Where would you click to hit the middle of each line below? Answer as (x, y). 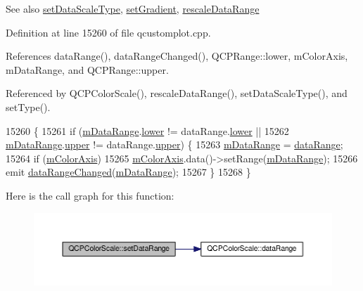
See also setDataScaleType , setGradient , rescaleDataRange (133, 8)
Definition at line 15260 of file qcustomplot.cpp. (108, 32)
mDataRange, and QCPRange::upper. (87, 69)
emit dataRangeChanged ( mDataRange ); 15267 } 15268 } (128, 172)
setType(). (28, 106)
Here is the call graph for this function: (90, 195)
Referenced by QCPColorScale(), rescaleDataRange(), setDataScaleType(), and (177, 93)
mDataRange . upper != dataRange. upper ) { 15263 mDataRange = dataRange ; (174, 144)
